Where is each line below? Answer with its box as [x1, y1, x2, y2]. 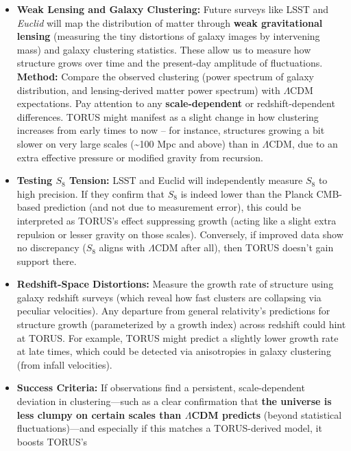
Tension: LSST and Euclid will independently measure [69, 173, 303, 187]
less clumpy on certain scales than [16, 407, 182, 421]
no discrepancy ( [16, 240, 86, 255]
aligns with [99, 240, 145, 255]
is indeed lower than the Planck [180, 186, 313, 200]
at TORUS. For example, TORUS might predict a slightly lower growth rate [16, 330, 339, 345]
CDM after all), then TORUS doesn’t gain [154, 240, 334, 255]
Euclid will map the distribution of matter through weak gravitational [16, 15, 323, 30]
